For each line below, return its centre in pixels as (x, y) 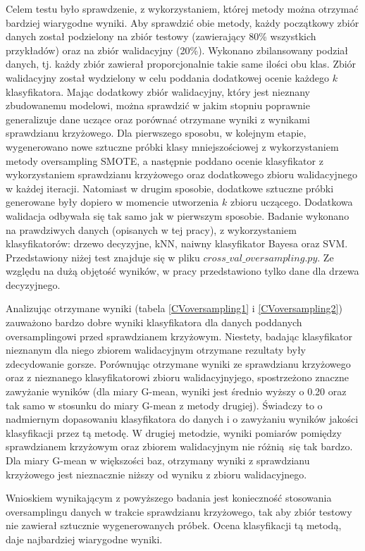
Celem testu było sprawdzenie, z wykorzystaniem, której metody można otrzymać (182, 8)
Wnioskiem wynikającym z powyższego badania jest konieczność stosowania (169, 498)
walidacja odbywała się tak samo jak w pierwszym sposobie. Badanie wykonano (178, 215)
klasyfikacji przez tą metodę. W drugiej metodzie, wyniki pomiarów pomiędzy (174, 432)
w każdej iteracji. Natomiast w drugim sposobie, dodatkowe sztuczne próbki (170, 188)
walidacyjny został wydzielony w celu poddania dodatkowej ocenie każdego (168, 77)
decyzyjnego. (33, 284)
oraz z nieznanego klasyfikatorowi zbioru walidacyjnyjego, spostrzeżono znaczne (177, 377)
